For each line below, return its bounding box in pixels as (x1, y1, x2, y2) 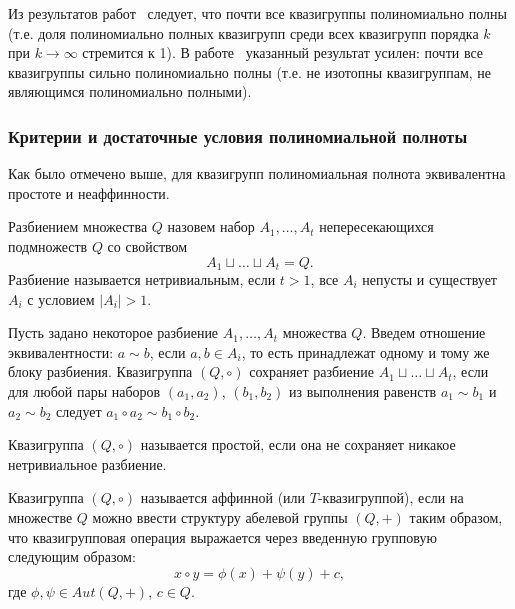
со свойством (107, 235, 188, 256)
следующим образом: (8, 546, 136, 567)
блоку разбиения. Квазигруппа (8, 361, 193, 382)
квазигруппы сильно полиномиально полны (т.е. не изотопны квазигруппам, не (8, 61, 492, 82)
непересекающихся (319, 216, 434, 237)
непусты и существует (362, 269, 497, 290)
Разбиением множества (8, 216, 148, 237)
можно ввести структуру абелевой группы (92, 506, 348, 527)
